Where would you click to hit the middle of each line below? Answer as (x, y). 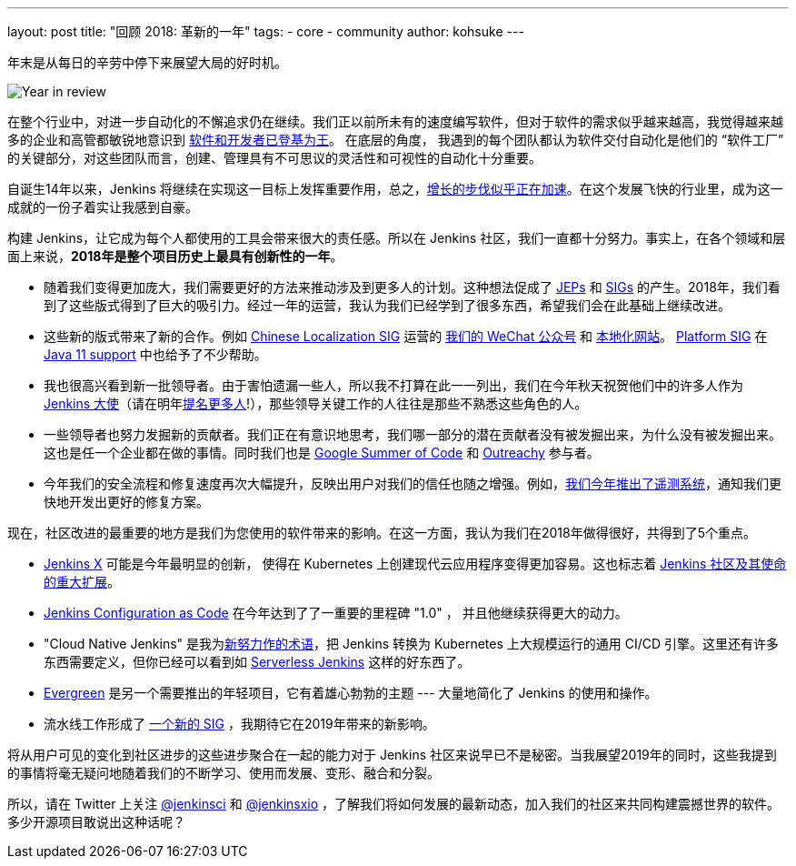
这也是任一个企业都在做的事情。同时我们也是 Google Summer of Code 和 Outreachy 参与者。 (322, 453)
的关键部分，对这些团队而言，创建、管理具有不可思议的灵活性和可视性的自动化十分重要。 (274, 158)
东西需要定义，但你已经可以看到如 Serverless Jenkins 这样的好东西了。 (257, 662)
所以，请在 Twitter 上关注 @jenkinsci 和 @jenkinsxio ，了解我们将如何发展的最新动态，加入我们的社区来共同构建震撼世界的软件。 (394, 804)
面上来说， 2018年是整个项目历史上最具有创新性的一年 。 (175, 256)
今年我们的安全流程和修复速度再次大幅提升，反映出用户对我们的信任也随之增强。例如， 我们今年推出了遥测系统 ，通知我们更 (413, 483)
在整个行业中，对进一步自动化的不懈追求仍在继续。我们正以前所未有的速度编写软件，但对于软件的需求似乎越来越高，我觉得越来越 (395, 121)
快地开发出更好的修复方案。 (126, 502)
